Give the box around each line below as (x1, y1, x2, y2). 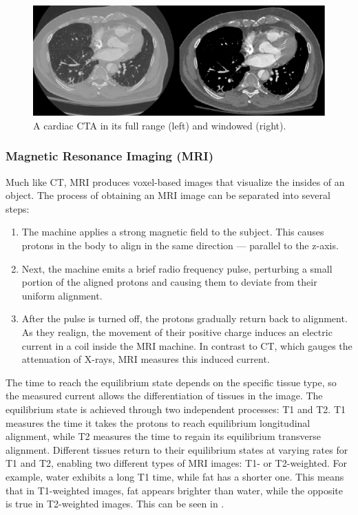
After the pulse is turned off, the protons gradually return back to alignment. (21, 311, 348, 326)
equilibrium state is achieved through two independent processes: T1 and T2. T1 (6, 401, 346, 416)
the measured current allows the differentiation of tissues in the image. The (6, 388, 323, 403)
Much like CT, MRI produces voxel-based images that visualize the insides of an (6, 174, 345, 189)
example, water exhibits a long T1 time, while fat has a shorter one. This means (6, 469, 344, 483)
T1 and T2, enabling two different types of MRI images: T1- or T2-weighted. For (6, 456, 348, 470)
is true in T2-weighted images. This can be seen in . (6, 496, 224, 511)
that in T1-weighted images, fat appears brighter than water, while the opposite (6, 483, 343, 497)
